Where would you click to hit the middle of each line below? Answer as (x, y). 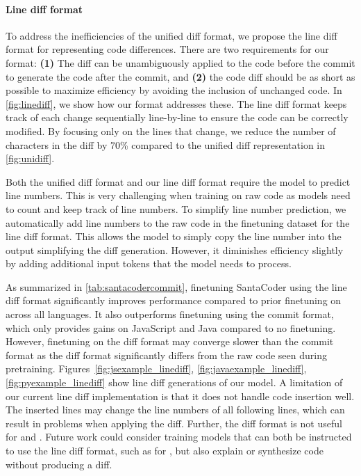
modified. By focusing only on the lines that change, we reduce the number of (171, 130)
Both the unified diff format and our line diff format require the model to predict (178, 181)
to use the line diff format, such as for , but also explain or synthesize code (165, 451)
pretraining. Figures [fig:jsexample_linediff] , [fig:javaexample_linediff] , (156, 368)
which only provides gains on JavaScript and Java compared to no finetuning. (171, 327)
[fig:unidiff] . (30, 158)
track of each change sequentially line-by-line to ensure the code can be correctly (177, 117)
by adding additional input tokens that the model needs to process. (149, 263)
